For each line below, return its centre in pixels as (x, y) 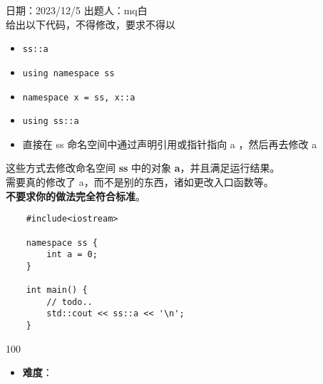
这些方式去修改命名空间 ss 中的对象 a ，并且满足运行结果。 (143, 168)
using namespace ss (68, 73)
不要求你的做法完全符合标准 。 (76, 196)
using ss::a (51, 121)
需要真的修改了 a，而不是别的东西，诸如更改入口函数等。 (140, 182)
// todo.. (70, 302)
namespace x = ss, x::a (79, 97)
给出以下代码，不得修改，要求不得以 (91, 24)
